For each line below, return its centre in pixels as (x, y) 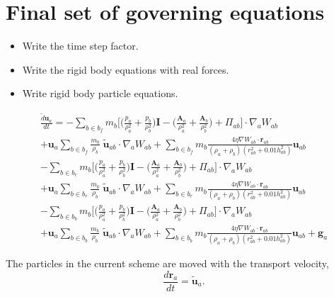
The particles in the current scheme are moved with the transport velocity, (167, 263)
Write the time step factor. (80, 46)
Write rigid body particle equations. (100, 93)
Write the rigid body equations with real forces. (126, 69)
